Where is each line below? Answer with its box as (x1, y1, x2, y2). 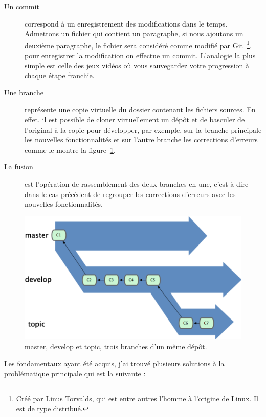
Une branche (4, 87, 44, 97)
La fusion (4, 161, 33, 172)
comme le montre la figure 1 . (25, 144, 116, 155)
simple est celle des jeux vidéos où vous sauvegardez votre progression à (25, 60, 249, 70)
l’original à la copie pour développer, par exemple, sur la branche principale (25, 124, 262, 135)
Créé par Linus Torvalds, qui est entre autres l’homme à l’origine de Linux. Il (16, 393, 258, 403)
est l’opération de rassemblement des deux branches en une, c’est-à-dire (25, 178, 249, 189)
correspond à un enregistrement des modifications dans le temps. (25, 18, 228, 29)
